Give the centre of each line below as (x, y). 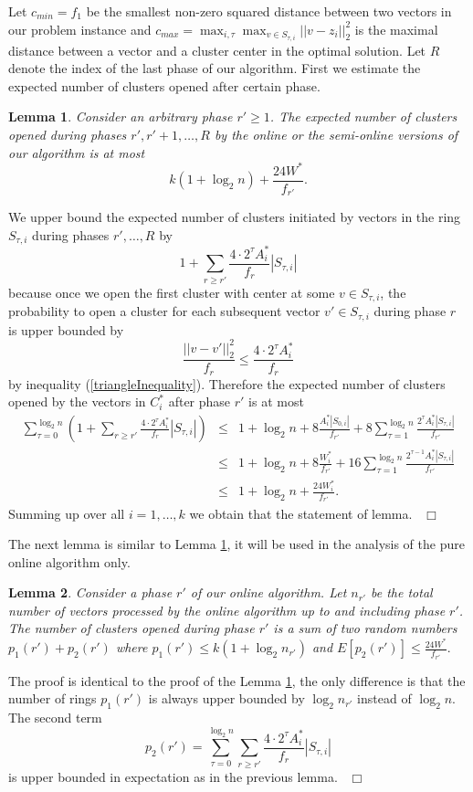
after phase (200, 401)
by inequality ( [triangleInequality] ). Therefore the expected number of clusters (227, 383)
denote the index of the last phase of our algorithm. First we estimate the (215, 68)
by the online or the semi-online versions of (336, 135)
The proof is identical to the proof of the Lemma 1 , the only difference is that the (237, 680)
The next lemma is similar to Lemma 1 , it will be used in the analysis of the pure (236, 544)
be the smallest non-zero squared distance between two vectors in (269, 11)
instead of (384, 698)
